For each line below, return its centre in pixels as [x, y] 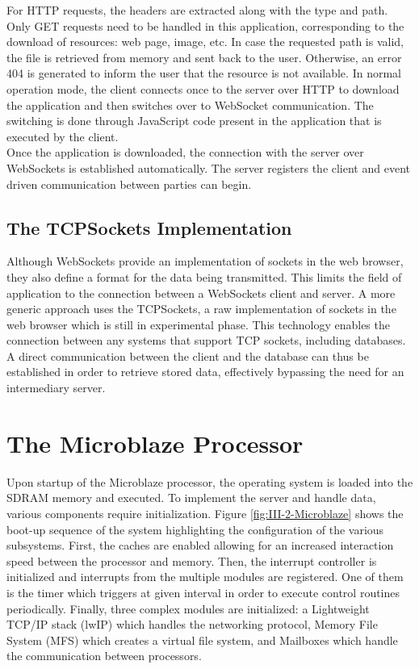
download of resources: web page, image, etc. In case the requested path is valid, [205, 42]
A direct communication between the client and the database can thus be [188, 355]
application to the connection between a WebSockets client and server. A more [201, 293]
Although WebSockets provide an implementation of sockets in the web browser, [205, 261]
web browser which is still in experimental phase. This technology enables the [198, 324]
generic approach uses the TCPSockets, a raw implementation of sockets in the [201, 309]
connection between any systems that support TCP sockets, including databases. [206, 340]
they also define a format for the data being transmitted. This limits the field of [204, 276]
